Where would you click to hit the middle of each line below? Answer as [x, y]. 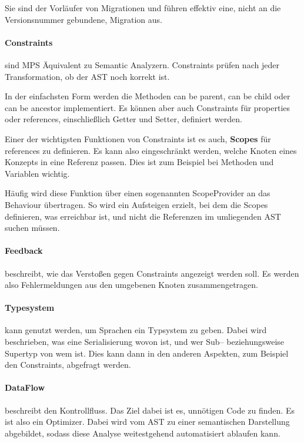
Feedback [24, 251]
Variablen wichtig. [37, 173]
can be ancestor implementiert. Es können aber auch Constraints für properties [148, 107]
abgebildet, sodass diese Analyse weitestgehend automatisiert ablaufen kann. [143, 433]
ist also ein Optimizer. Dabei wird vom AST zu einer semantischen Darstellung [147, 422]
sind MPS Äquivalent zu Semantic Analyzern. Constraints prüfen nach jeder [142, 64]
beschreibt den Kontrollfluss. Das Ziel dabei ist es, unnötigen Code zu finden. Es [150, 410]
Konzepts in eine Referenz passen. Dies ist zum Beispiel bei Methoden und [139, 162]
